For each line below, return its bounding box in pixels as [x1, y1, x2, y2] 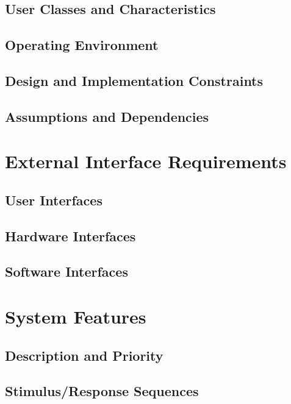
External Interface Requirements [5, 149, 287, 174]
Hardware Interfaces [5, 226, 136, 245]
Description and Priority [5, 346, 163, 364]
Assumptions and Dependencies [5, 107, 209, 126]
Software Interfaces [5, 262, 128, 281]
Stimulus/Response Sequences [5, 381, 199, 400]
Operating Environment [5, 35, 159, 54]
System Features [5, 304, 146, 329]
